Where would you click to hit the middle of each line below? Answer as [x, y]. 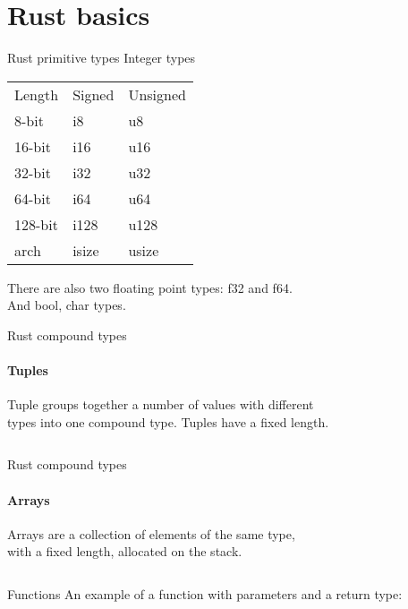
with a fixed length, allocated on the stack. [125, 551]
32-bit [33, 172]
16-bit [33, 146]
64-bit [33, 198]
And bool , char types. [67, 305]
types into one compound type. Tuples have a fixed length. [168, 421]
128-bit [36, 224]
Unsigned [157, 94]
